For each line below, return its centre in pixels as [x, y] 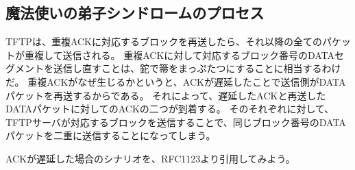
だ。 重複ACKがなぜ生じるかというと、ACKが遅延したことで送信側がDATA [176, 81]
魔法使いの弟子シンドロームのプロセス [135, 13]
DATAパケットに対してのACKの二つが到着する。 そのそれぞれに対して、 [170, 109]
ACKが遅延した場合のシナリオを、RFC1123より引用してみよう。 [150, 158]
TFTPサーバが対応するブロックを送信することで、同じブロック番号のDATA [176, 122]
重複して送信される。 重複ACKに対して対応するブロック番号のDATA [180, 54]
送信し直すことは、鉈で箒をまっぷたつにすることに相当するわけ [197, 68]
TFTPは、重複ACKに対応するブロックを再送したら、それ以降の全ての [164, 41]
